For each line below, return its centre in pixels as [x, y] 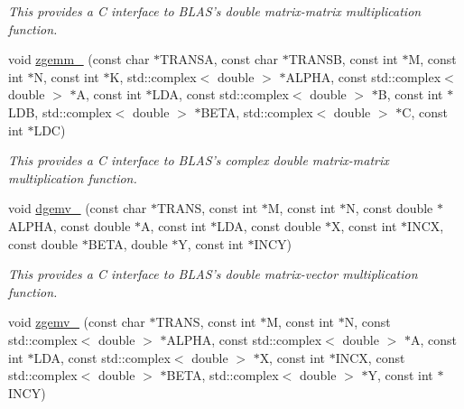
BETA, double [128, 243]
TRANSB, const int [343, 59]
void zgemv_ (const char [77, 322]
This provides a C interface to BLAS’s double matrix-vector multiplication [213, 274]
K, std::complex [153, 76]
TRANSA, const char [219, 59]
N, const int [66, 76]
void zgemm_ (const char [79, 59]
